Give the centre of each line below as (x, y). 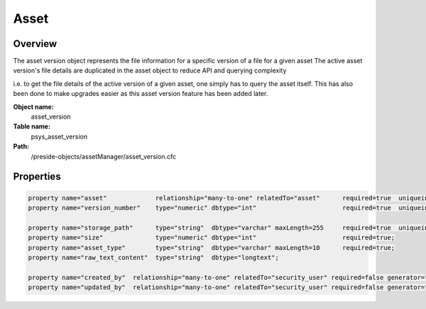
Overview (35, 44)
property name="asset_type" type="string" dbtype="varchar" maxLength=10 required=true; (212, 248)
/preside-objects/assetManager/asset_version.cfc (104, 156)
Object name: (34, 107)
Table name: (32, 126)
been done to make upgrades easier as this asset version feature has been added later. (141, 94)
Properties (37, 177)
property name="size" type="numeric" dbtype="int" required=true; (212, 238)
